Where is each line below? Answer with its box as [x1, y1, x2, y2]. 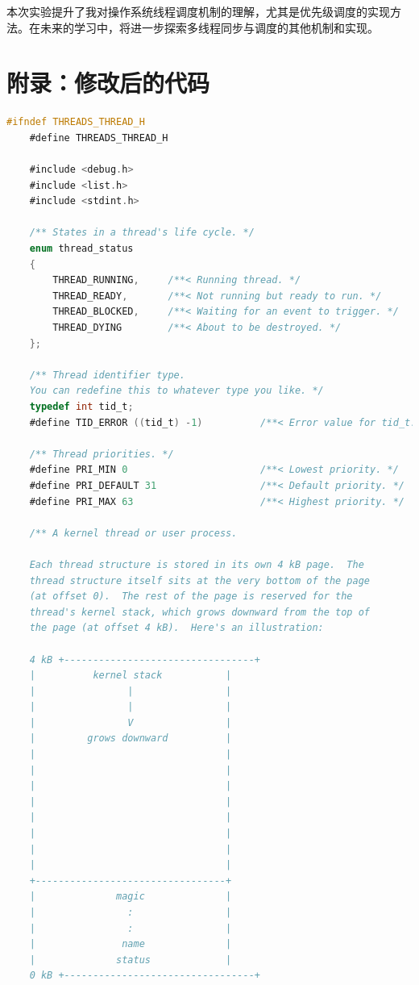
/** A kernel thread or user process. [29, 527, 238, 539]
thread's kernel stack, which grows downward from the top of [29, 606, 371, 618]
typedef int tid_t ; [29, 401, 134, 412]
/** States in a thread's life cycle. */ [29, 227, 255, 239]
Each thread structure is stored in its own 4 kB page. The [29, 558, 364, 570]
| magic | [29, 891, 232, 903]
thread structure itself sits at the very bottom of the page [29, 574, 371, 586]
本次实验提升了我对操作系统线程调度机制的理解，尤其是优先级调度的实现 [6, 3, 390, 19]
